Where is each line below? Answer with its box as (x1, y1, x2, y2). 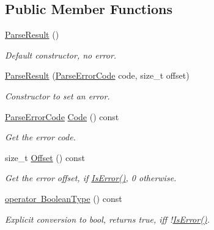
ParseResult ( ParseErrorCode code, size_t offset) (5, 69, 190, 82)
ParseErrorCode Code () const (5, 110, 119, 123)
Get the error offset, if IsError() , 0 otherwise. (5, 171, 177, 184)
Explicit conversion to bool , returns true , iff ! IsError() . (5, 212, 210, 225)
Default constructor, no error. (5, 48, 117, 61)
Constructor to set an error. (5, 89, 110, 102)
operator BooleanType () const (5, 192, 122, 204)
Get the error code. (5, 131, 76, 143)
